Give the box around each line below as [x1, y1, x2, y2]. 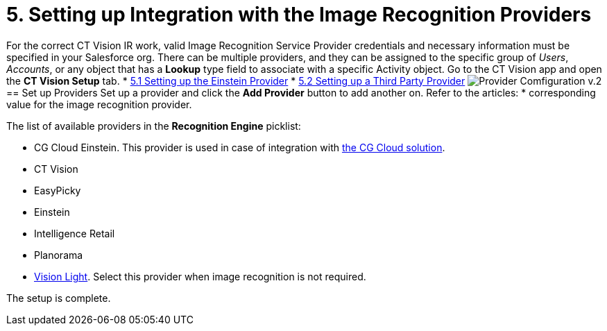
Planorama [34, 248, 83, 261]
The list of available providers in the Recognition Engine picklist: [6, 119, 301, 132]
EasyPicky [34, 184, 81, 196]
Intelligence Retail [34, 227, 115, 239]
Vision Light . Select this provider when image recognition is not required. [34, 270, 366, 282]
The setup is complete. [6, 291, 111, 304]
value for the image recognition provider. [6, 98, 192, 110]
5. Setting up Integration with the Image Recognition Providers [6, 3, 592, 26]
